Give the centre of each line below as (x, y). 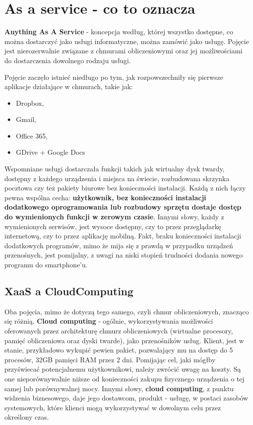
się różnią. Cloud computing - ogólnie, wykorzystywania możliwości (109, 321)
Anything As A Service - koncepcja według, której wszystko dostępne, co (119, 32)
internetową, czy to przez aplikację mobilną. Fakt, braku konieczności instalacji (123, 236)
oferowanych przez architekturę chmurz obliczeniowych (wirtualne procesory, (119, 330)
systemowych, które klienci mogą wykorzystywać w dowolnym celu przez (113, 407)
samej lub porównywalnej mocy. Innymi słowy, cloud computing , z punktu (119, 388)
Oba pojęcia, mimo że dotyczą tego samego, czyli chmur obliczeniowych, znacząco (127, 311)
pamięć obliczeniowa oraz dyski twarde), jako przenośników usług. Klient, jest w (124, 340)
